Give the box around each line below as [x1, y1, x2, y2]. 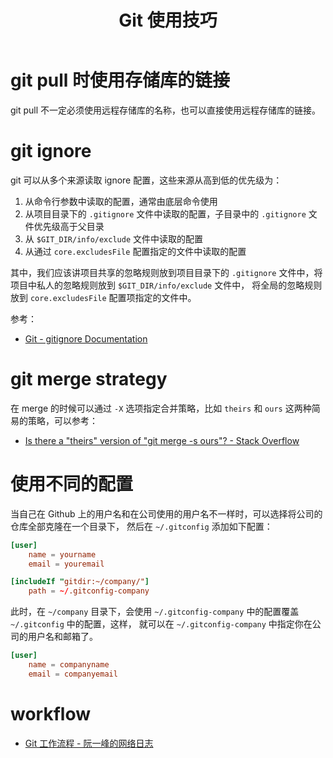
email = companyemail [28, 669, 118, 679]
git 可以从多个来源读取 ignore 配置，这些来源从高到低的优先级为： [10, 174, 283, 186]
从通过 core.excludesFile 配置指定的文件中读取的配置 [24, 245, 247, 257]
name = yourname [28, 549, 97, 560]
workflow [10, 702, 91, 725]
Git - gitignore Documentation [24, 332, 148, 345]
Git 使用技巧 [118, 9, 218, 32]
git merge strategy [10, 368, 168, 391]
